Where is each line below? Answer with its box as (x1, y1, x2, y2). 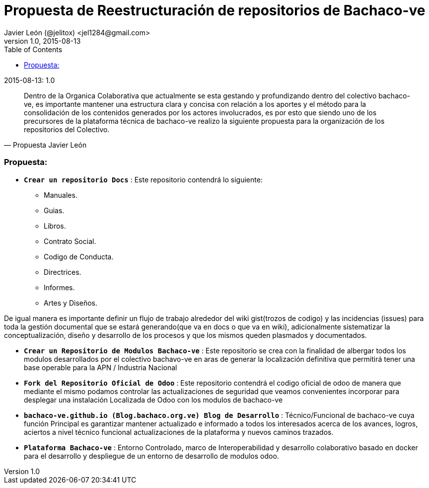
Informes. (44, 283, 75, 292)
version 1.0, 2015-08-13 (4, 36, 81, 45)
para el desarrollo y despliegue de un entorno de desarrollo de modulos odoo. (24, 451, 279, 460)
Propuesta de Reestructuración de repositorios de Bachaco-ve (4, 2, 426, 19)
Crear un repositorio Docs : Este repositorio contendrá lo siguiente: (24, 175, 263, 184)
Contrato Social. (44, 237, 96, 245)
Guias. (44, 206, 65, 215)
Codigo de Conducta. (44, 252, 114, 261)
